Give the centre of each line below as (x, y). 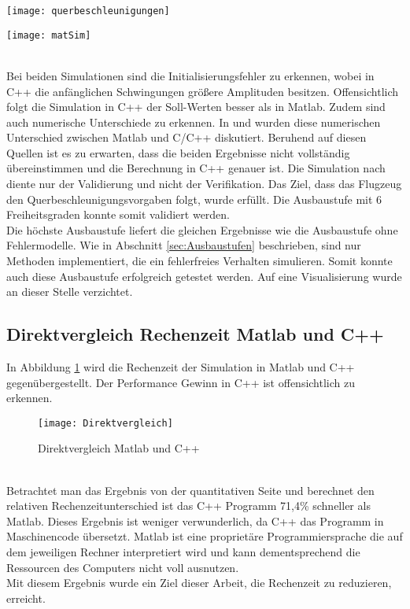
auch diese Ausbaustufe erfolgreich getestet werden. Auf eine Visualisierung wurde (204, 276)
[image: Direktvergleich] (105, 423)
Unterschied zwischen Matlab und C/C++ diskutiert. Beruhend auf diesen (187, 137)
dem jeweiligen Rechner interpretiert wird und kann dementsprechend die (183, 552)
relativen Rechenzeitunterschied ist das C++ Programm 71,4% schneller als (188, 506)
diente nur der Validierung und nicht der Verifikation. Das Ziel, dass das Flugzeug (204, 184)
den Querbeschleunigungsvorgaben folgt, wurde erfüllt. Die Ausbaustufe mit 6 (194, 199)
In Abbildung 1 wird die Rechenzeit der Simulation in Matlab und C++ (181, 367)
